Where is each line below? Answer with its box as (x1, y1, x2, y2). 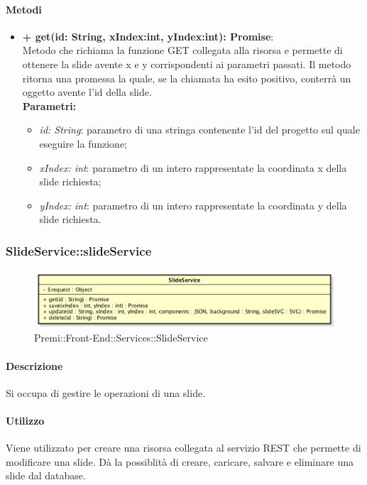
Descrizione (6, 358, 63, 373)
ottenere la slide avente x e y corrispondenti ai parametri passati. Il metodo (22, 56, 351, 71)
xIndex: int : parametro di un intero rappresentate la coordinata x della (39, 160, 347, 175)
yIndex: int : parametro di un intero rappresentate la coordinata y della (39, 197, 347, 212)
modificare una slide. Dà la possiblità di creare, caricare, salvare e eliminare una (6, 454, 354, 469)
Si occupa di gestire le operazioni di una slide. (6, 385, 206, 400)
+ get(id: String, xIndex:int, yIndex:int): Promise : (22, 28, 274, 43)
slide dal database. (6, 468, 86, 483)
